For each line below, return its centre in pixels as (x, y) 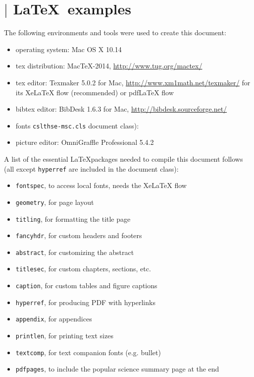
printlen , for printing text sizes (64, 336)
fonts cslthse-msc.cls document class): (77, 125)
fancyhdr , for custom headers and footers (79, 235)
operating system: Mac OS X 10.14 (69, 49)
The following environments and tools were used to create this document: (115, 32)
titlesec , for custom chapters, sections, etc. (83, 269)
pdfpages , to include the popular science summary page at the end (117, 369)
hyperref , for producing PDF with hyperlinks (85, 302)
